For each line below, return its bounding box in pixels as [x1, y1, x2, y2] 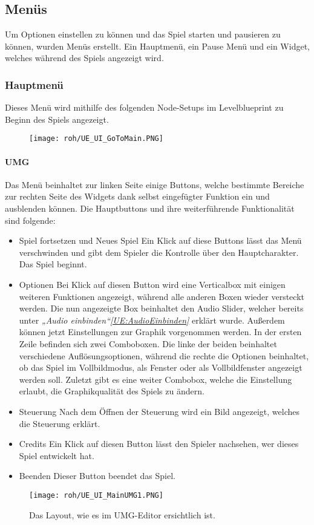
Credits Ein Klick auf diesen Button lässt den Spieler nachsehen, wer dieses [19, 437, 299, 450]
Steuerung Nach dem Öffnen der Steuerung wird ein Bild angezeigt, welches [19, 405, 299, 417]
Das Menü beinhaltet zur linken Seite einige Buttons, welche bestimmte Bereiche [5, 178, 304, 191]
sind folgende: [5, 214, 56, 226]
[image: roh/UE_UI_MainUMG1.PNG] [29, 491, 163, 500]
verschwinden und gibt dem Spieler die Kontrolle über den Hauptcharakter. [19, 246, 299, 258]
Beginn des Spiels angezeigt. [5, 112, 109, 125]
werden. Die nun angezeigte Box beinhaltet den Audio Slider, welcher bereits [19, 302, 304, 315]
